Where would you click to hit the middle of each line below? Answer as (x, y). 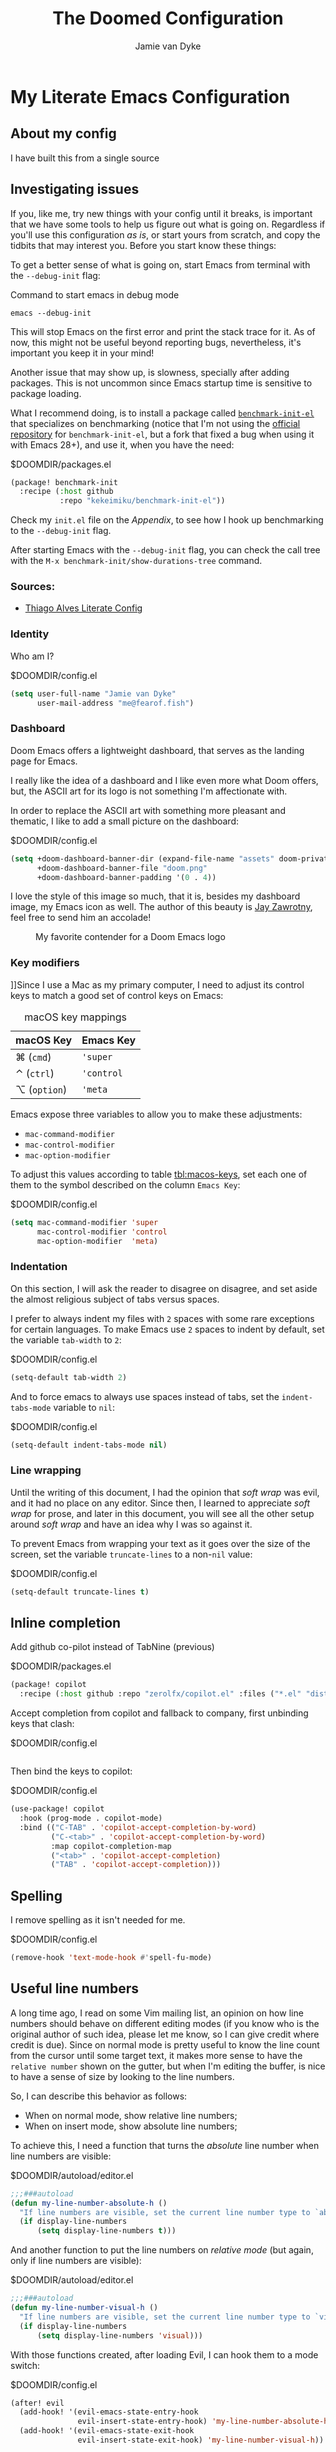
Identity (30, 634)
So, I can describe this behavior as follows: (99, 2096)
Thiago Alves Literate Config (83, 608)
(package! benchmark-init (64, 482)
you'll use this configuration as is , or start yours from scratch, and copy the (165, 234)
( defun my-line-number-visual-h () (84, 2308)
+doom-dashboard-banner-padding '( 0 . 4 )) (126, 877)
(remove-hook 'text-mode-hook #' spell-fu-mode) (111, 1958)
